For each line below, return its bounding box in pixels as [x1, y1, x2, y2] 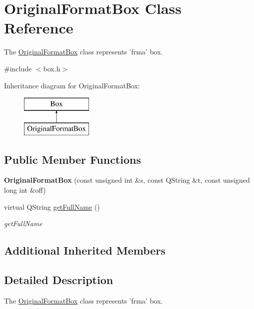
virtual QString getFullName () [4, 201, 100, 212]
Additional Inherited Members [4, 243, 165, 258]
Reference [4, 17, 73, 38]
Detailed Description [4, 272, 113, 288]
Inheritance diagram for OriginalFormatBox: [4, 80, 140, 90]
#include [4, 63, 32, 73]
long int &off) [4, 185, 46, 195]
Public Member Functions [4, 151, 141, 167]
